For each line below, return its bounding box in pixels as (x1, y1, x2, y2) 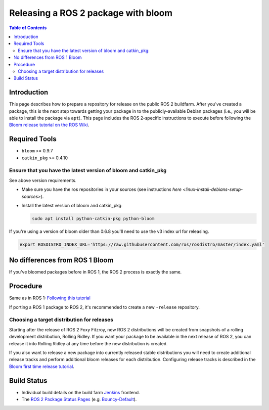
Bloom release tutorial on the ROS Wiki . (9, 122, 89, 128)
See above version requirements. (9, 177, 77, 183)
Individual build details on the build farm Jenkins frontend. (21, 389, 140, 395)
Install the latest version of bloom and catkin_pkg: (21, 202, 123, 208)
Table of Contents (9, 25, 47, 31)
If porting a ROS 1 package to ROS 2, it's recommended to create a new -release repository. (9, 304, 200, 310)
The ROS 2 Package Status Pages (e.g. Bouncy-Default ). (21, 396, 137, 403)
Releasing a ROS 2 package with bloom (9, 7, 173, 18)
